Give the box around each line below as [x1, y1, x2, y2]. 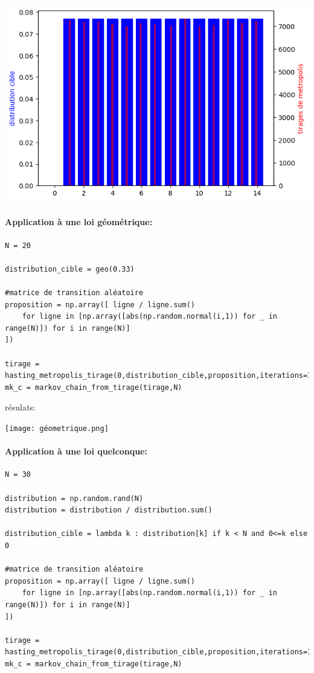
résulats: [5, 401, 36, 413]
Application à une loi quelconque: [5, 445, 147, 458]
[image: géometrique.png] [5, 424, 109, 433]
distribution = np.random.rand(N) [5, 494, 144, 503]
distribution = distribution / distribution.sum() [5, 506, 213, 515]
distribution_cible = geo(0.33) [5, 264, 135, 273]
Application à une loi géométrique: [5, 215, 153, 228]
